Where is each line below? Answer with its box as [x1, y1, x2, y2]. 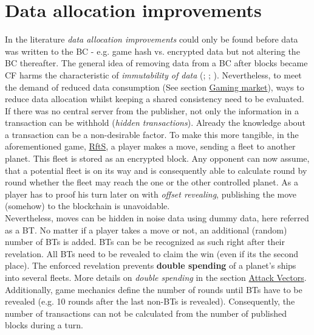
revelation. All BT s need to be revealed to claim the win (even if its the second [5, 247, 299, 260]
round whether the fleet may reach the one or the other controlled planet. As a [5, 176, 298, 188]
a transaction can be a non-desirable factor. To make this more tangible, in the [5, 128, 299, 140]
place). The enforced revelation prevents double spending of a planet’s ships [5, 259, 296, 272]
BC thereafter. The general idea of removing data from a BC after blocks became [5, 57, 308, 69]
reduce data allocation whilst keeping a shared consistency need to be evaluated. [5, 92, 304, 105]
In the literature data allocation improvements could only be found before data [5, 33, 298, 46]
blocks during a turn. [5, 319, 83, 331]
